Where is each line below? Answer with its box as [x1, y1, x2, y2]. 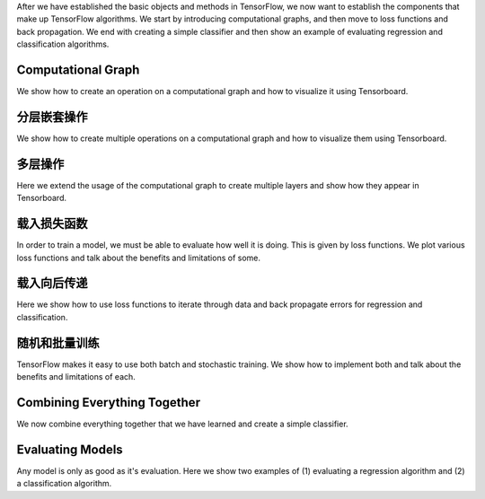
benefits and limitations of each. [16, 372, 137, 382]
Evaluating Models [16, 442, 123, 457]
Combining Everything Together [16, 395, 201, 410]
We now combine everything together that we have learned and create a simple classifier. [16, 418, 349, 430]
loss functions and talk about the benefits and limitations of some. [16, 252, 260, 263]
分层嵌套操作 [16, 109, 88, 125]
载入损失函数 [16, 216, 88, 232]
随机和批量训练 [16, 335, 100, 350]
